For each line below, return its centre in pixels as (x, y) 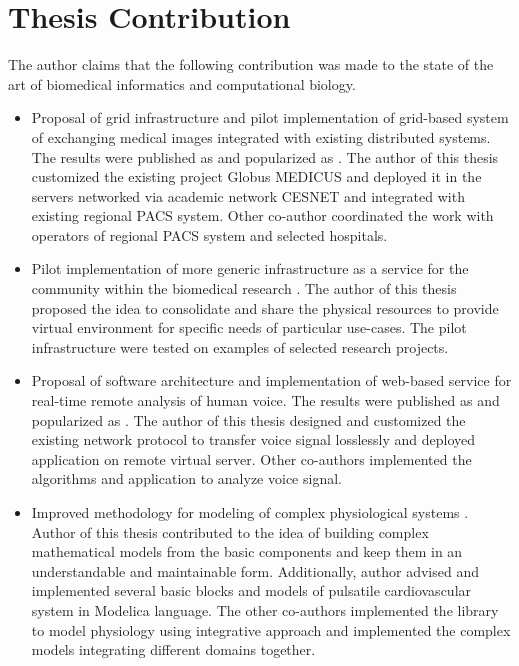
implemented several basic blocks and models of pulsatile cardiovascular (251, 590)
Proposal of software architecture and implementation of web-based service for (271, 380)
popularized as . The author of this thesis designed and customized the (248, 419)
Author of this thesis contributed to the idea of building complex (230, 531)
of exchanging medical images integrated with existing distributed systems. (261, 136)
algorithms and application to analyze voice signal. (186, 478)
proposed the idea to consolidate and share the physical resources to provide (265, 307)
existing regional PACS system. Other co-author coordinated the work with (262, 215)
